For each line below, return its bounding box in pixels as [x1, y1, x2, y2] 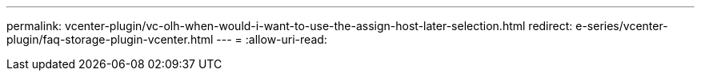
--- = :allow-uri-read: [216, 33, 327, 46]
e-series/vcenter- [575, 19, 668, 33]
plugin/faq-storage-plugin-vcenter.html [6, 33, 214, 46]
